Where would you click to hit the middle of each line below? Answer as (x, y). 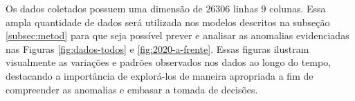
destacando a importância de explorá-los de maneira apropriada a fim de (160, 75)
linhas (246, 8)
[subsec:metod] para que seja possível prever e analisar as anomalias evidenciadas (177, 35)
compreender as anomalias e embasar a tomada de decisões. (132, 89)
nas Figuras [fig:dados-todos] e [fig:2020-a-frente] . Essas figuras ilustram (157, 48)
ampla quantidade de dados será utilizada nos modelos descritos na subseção (168, 22)
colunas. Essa (298, 8)
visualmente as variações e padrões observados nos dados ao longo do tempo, (169, 62)
